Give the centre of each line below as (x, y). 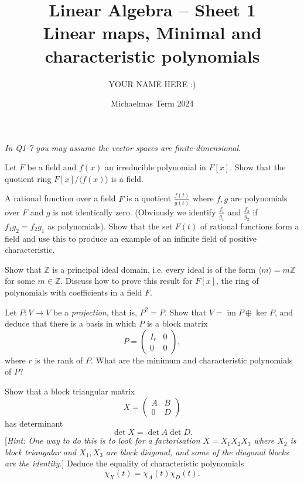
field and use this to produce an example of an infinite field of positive (131, 238)
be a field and (52, 167)
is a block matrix (177, 323)
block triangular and (41, 452)
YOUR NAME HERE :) (152, 83)
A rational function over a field (60, 198)
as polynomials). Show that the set (110, 226)
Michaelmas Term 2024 (152, 103)
